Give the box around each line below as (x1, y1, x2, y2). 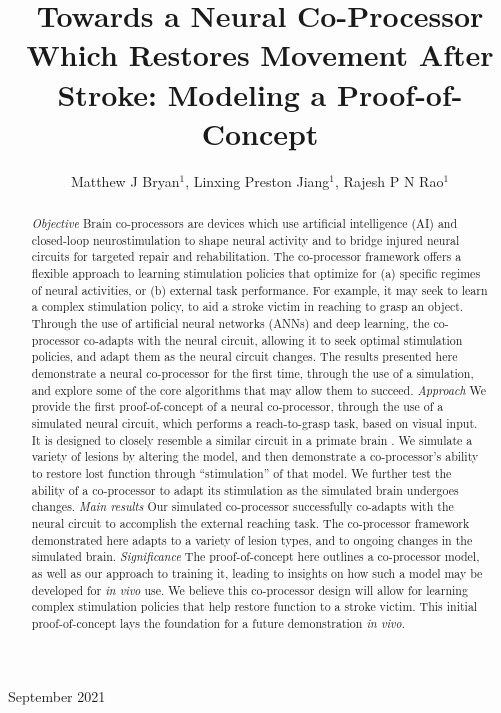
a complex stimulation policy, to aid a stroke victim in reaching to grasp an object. (31, 298, 464, 315)
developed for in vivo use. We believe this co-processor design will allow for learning (31, 581, 468, 598)
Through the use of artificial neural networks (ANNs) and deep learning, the (31, 315, 430, 332)
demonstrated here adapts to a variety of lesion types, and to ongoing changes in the (31, 531, 473, 548)
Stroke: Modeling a (57, 73, 327, 114)
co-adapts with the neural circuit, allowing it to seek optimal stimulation (83, 331, 463, 348)
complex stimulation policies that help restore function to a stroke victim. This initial (31, 598, 478, 615)
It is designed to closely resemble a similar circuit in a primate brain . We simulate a (31, 431, 473, 448)
